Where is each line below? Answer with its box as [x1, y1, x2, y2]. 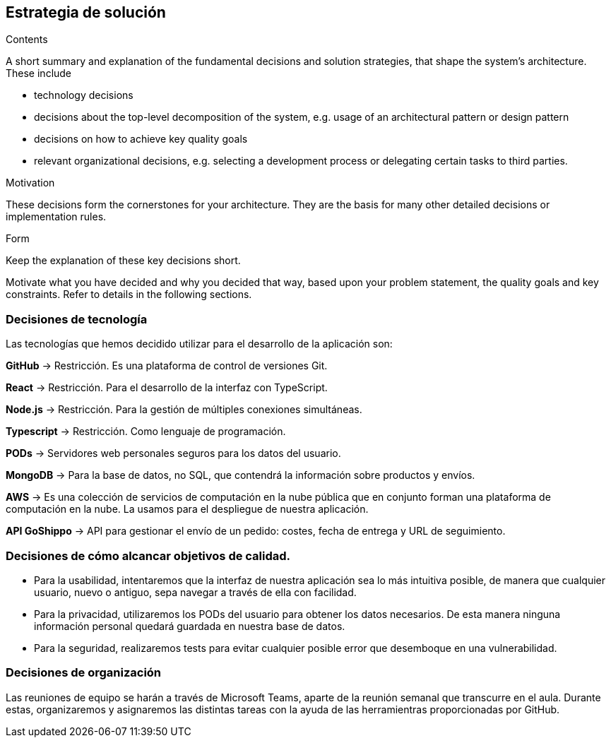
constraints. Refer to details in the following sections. [6, 288, 252, 301]
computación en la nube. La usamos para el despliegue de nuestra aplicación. [6, 503, 369, 516]
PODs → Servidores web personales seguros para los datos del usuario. [6, 447, 341, 460]
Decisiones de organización [6, 665, 162, 680]
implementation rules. [6, 210, 107, 223]
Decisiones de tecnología [6, 311, 148, 326]
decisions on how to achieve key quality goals [34, 133, 248, 145]
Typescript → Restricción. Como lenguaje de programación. [6, 425, 286, 438]
